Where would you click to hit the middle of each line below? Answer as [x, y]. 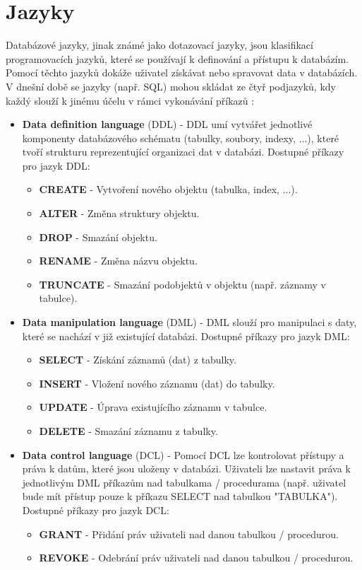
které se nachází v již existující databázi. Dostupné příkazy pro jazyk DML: [186, 336]
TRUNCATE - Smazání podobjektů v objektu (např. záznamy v [182, 284]
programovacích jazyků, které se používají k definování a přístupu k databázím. [177, 58]
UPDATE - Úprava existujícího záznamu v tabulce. [153, 407]
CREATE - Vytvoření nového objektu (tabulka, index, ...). [168, 189]
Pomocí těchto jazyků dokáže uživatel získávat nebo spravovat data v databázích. [182, 72]
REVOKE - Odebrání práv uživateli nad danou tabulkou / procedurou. [196, 558]
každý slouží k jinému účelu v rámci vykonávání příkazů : [130, 100]
